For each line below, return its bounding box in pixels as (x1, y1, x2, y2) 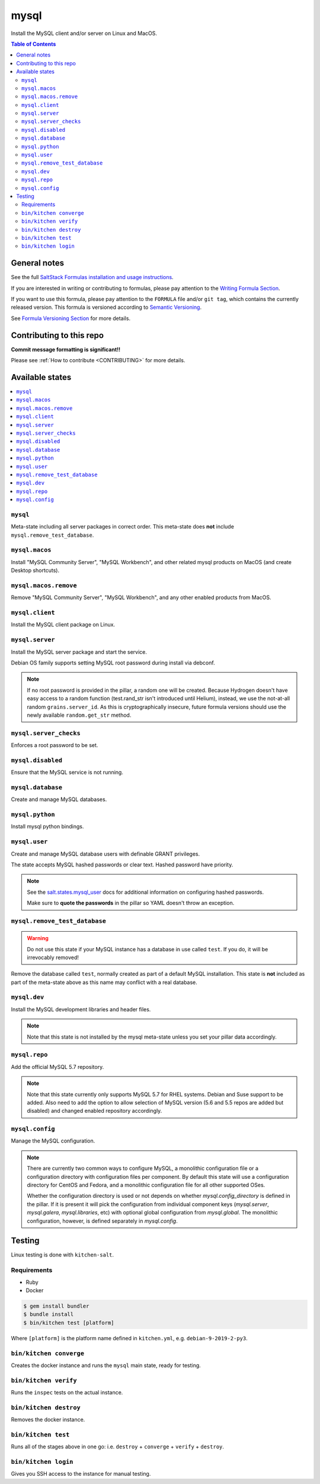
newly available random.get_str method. (27, 711, 132, 719)
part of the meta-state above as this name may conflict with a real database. (11, 979, 198, 986)
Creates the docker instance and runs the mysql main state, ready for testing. (11, 1362, 201, 1369)
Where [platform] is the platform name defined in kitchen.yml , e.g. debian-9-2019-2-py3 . (11, 1334, 248, 1341)
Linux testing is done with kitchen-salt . (11, 1251, 114, 1258)
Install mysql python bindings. (11, 823, 84, 830)
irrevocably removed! (27, 954, 79, 961)
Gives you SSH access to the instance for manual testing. (11, 1470, 151, 1477)
